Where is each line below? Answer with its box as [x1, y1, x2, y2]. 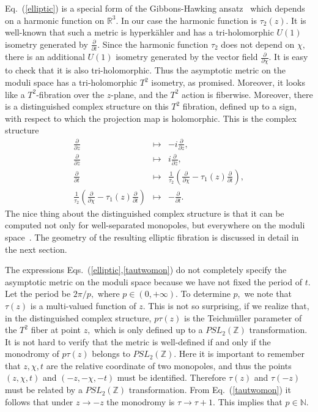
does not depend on [221, 37, 295, 50]
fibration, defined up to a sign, [182, 100, 297, 113]
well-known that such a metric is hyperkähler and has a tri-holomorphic [5, 26, 274, 39]
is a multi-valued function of [30, 299, 136, 312]
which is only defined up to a [94, 323, 203, 336]
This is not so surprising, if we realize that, [148, 299, 309, 312]
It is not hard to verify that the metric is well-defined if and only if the [5, 335, 271, 348]
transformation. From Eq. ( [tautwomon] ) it [128, 383, 291, 396]
